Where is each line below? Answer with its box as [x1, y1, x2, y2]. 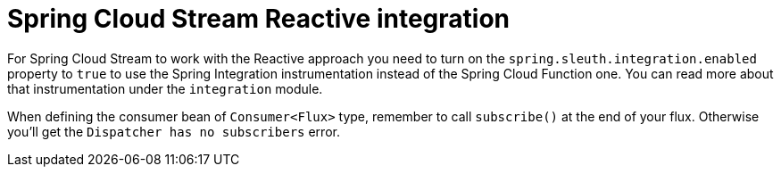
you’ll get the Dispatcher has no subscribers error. [7, 123, 340, 139]
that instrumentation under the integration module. [7, 80, 323, 96]
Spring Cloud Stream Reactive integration [7, 4, 510, 34]
